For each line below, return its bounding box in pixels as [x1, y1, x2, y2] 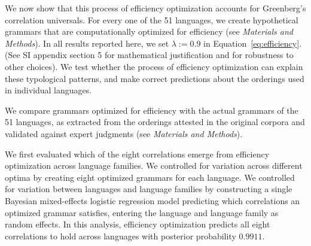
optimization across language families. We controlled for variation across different [5, 159, 303, 172]
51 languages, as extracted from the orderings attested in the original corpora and [5, 116, 305, 128]
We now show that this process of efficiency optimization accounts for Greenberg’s [5, 2, 306, 14]
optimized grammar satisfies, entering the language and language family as [5, 206, 279, 218]
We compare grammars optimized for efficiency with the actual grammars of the [5, 104, 298, 116]
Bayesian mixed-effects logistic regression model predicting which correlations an [5, 194, 300, 206]
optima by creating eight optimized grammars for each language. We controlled [5, 171, 295, 183]
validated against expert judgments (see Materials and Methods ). [5, 127, 243, 139]
